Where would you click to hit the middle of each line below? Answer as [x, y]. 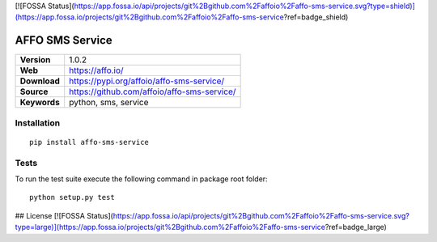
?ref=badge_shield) [316, 17]
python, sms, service [109, 103]
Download [40, 81]
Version [35, 60]
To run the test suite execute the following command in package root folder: [141, 179]
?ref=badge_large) [356, 227]
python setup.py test [72, 197]
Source [34, 91]
